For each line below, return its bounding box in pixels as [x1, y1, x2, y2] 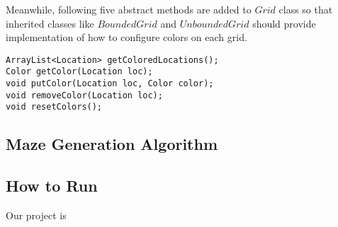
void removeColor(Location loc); [6, 90, 163, 100]
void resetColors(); [6, 102, 103, 112]
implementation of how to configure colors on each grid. [6, 30, 247, 45]
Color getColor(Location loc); [6, 66, 153, 77]
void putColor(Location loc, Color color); [6, 78, 214, 89]
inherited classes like [6, 16, 94, 30]
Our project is [6, 208, 67, 223]
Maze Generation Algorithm [6, 133, 218, 155]
